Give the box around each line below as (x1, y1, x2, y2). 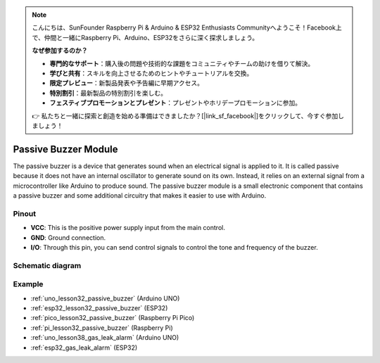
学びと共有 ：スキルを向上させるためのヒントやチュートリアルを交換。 (49, 69, 253, 77)
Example (13, 279, 44, 289)
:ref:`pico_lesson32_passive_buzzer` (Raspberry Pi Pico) (30, 314, 195, 322)
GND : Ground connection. (30, 233, 106, 242)
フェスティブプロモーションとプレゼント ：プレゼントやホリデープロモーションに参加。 (49, 98, 302, 107)
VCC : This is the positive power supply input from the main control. (30, 224, 225, 232)
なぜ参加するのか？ (32, 46, 88, 55)
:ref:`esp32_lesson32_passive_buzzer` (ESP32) (30, 304, 168, 312)
